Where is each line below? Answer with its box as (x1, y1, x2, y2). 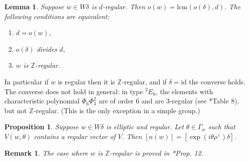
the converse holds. (188, 76, 246, 86)
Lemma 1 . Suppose (4, 1, 64, 11)
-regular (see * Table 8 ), (169, 96, 239, 106)
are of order (99, 96, 134, 106)
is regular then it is (58, 76, 115, 86)
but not (4, 105, 27, 115)
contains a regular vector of (34, 131, 116, 141)
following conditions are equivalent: (4, 11, 109, 21)
